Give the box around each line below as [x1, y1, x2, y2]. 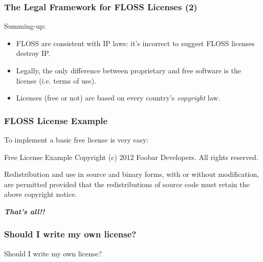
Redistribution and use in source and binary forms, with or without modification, [4, 169, 259, 179]
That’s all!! [4, 206, 45, 216]
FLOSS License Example [4, 114, 108, 127]
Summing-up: [4, 21, 46, 31]
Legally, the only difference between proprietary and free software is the [16, 65, 242, 75]
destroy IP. [16, 48, 51, 58]
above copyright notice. [4, 189, 77, 199]
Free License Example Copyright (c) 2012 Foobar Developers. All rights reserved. [4, 151, 258, 162]
